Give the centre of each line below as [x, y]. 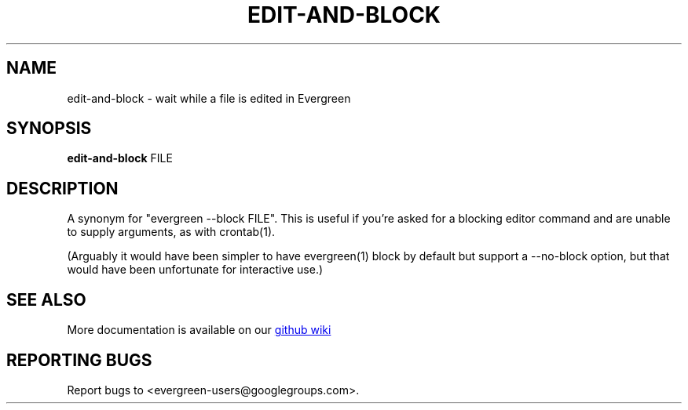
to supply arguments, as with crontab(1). [171, 232]
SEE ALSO [46, 299]
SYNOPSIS [49, 129]
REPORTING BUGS [79, 360]
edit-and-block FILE [120, 158]
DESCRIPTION [62, 188]
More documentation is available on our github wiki [199, 330]
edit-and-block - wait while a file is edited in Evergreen [209, 98]
